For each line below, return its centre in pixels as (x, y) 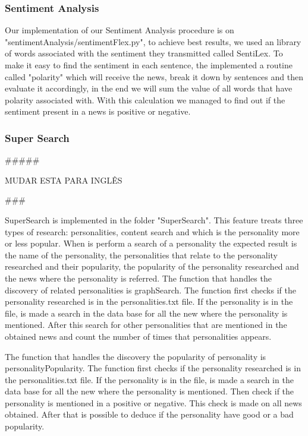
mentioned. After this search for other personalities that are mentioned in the (146, 325)
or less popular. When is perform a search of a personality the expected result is (151, 243)
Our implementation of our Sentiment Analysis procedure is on (120, 30)
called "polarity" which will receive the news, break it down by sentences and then (154, 76)
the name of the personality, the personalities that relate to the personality (141, 255)
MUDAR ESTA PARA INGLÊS (64, 180)
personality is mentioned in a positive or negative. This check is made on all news (153, 402)
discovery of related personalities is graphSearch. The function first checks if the (150, 290)
